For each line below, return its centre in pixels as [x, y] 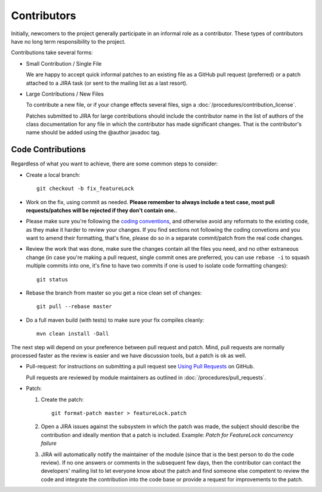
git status [52, 279]
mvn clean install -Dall [73, 334]
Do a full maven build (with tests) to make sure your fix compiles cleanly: [115, 320]
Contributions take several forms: [52, 53]
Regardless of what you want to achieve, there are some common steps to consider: [114, 164]
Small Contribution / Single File [64, 63]
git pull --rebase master [75, 307]
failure [49, 443]
